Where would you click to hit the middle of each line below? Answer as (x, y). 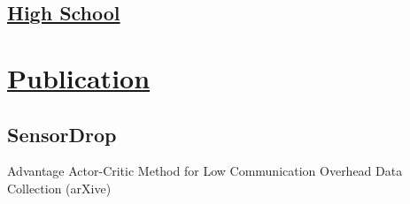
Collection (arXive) (59, 188)
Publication (79, 77)
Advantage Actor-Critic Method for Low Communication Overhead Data (205, 171)
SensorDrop (62, 134)
